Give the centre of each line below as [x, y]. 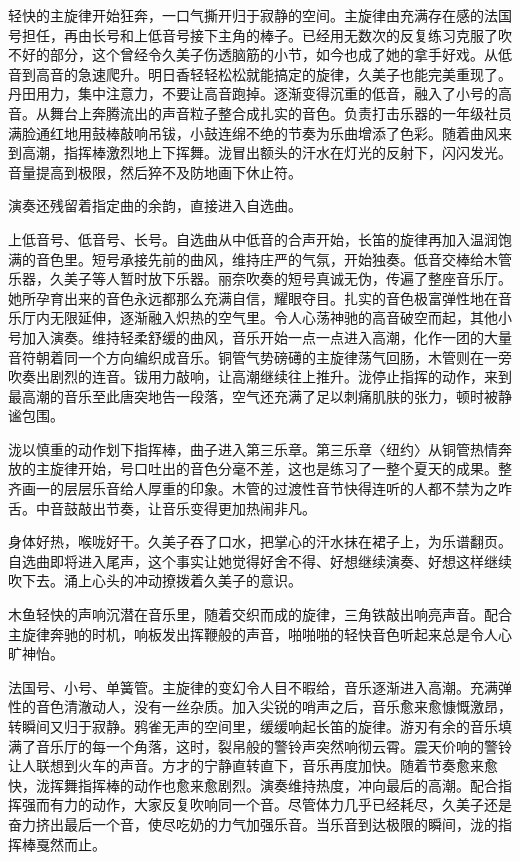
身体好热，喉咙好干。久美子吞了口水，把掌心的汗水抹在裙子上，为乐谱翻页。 [260, 541]
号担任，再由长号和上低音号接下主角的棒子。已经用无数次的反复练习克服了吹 [260, 34]
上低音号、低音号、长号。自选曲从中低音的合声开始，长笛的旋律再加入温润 [253, 238]
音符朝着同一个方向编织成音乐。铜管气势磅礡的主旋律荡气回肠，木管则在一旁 [260, 356]
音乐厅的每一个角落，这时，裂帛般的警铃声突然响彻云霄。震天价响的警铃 [273, 745]
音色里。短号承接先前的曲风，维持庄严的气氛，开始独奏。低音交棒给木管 [273, 258]
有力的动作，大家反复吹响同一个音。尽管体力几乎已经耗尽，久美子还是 [280, 804]
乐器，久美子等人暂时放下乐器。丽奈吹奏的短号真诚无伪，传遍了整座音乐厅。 [260, 278]
